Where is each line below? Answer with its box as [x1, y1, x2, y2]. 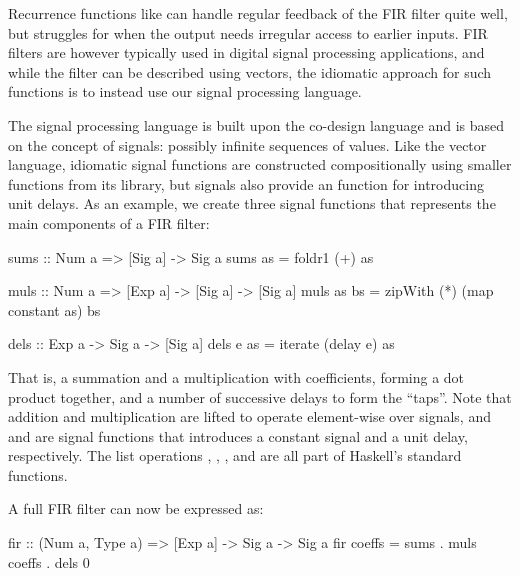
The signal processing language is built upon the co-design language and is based [8, 114, 505, 135]
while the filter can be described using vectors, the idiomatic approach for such [8, 61, 492, 82]
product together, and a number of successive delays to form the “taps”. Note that [8, 386, 512, 407]
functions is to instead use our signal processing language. [8, 81, 362, 102]
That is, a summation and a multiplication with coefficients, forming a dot [8, 366, 465, 387]
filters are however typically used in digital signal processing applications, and [8, 42, 485, 63]
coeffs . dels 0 [8, 551, 90, 572]
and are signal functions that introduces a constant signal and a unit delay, [8, 425, 468, 446]
